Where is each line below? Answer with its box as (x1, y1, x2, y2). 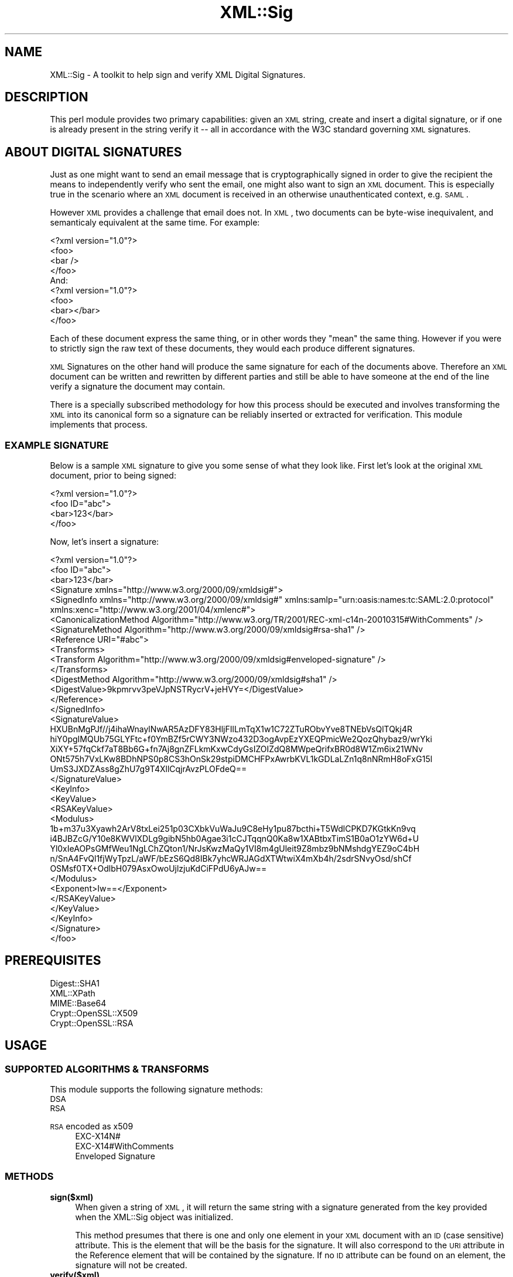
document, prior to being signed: (50, 470, 176, 481)
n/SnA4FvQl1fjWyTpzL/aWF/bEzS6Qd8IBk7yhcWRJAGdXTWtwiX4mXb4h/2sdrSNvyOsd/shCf (50, 853, 412, 864)
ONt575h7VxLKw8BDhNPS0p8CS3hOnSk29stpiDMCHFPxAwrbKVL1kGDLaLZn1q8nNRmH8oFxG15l (50, 754, 433, 764)
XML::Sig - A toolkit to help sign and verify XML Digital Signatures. (50, 69, 306, 80)
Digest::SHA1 (50, 978, 100, 988)
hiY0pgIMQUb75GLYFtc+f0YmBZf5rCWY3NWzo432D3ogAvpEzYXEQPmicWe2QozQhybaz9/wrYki (50, 734, 432, 745)
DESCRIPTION (5, 90, 88, 105)
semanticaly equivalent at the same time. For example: (50, 217, 260, 228)
